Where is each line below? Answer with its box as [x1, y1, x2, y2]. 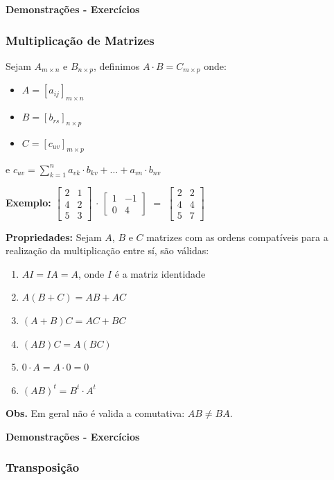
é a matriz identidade [114, 266, 206, 281]
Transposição [6, 459, 80, 476]
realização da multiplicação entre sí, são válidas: [6, 243, 209, 258]
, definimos [94, 58, 140, 73]
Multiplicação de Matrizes [6, 31, 155, 48]
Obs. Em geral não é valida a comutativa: [6, 406, 185, 420]
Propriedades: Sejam [6, 229, 102, 244]
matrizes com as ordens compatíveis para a [146, 229, 328, 244]
